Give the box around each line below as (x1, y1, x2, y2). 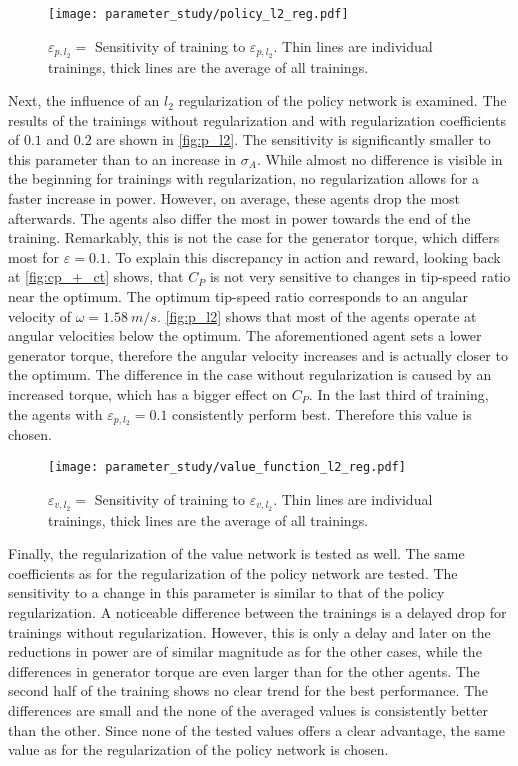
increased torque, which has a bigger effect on (8, 384, 288, 405)
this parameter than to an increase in (8, 148, 237, 169)
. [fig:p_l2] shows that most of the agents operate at (156, 305, 477, 326)
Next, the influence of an (8, 90, 160, 111)
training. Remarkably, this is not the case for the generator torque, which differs (8, 227, 500, 248)
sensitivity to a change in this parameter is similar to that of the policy (8, 582, 445, 603)
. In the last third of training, (308, 384, 489, 405)
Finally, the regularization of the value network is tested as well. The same (8, 543, 465, 564)
